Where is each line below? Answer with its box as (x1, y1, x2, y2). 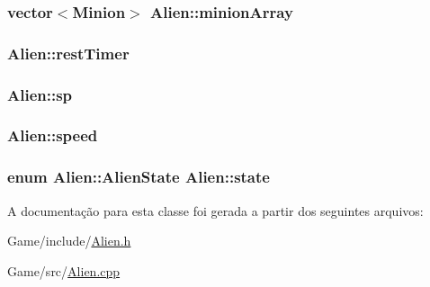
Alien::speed (7, 124, 98, 147)
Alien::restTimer (7, 41, 130, 64)
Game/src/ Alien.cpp (7, 261, 121, 280)
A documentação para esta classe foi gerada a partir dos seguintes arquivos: (7, 201, 424, 220)
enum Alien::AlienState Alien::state (7, 166, 270, 188)
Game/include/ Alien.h (7, 231, 131, 250)
